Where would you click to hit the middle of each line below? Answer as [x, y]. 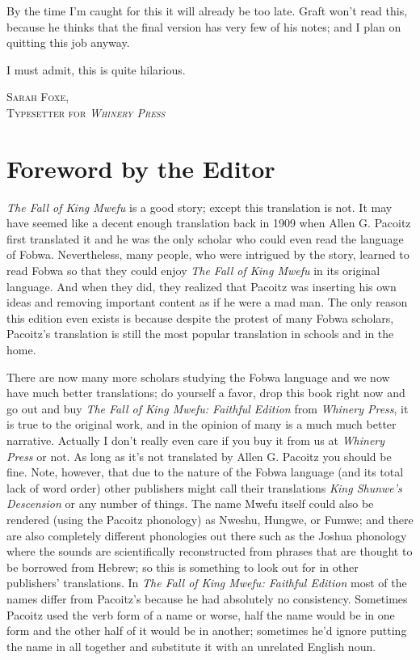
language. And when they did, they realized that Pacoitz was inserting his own [202, 286]
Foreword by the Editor [141, 168]
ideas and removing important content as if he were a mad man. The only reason [207, 302]
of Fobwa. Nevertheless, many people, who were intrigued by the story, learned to [208, 254]
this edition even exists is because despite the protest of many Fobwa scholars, [200, 317]
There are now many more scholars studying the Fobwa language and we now [198, 377]
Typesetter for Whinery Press [86, 112]
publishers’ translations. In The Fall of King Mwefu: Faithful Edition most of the [207, 583]
